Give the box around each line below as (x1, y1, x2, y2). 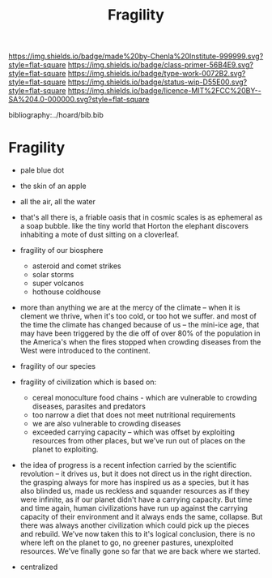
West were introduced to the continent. (19, 346, 151, 356)
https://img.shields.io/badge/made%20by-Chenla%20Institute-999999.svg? (8, 51, 264, 62)
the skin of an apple (19, 181, 87, 191)
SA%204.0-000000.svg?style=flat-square (8, 95, 150, 105)
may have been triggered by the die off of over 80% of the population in (19, 328, 261, 338)
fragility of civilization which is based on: (19, 377, 157, 387)
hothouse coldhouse (32, 287, 101, 297)
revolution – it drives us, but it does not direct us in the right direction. (19, 469, 253, 479)
